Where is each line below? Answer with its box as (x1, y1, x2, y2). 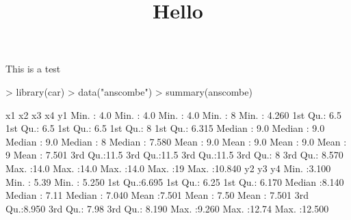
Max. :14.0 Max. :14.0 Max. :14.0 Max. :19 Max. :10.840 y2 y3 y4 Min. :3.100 (5, 161, 331, 175)
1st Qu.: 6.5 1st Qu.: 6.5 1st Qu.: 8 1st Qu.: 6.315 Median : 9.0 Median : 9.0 (5, 121, 325, 135)
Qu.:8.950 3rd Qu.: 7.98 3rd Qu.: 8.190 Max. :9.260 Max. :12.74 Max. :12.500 (5, 201, 329, 215)
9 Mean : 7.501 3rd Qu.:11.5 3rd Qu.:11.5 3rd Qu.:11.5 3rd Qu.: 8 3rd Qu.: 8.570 (5, 148, 343, 162)
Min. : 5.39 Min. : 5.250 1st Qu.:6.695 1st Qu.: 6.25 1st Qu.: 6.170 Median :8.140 (5, 174, 344, 189)
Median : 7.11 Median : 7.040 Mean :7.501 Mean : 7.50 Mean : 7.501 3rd (5, 188, 309, 202)
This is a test (5, 61, 61, 76)
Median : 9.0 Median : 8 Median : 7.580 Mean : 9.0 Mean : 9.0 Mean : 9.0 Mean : (5, 134, 347, 148)
